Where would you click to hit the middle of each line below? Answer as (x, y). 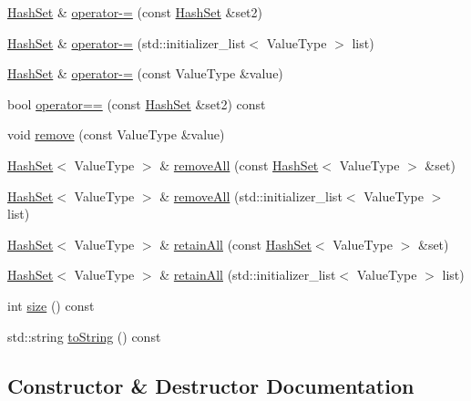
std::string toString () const (84, 336)
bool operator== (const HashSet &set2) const (137, 103)
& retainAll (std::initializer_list (248, 275)
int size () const (51, 305)
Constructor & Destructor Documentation (211, 385)
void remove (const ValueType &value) (116, 134)
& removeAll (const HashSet (239, 165)
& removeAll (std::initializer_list (251, 195)
